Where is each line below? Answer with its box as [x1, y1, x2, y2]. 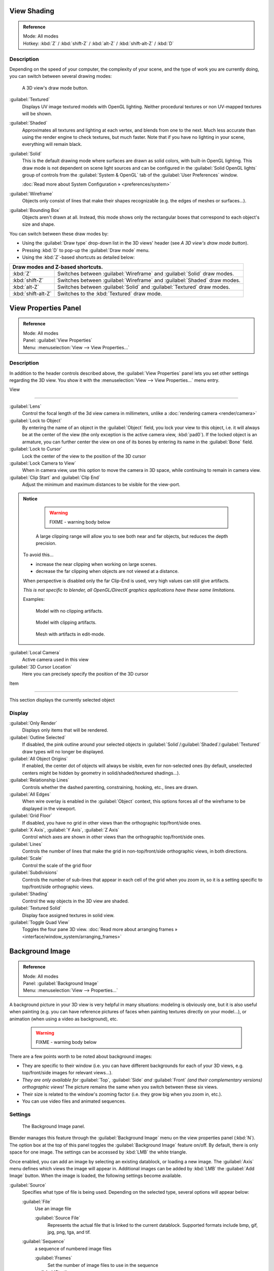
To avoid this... [23, 552, 54, 558]
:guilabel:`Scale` [9, 855, 43, 861]
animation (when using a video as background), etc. [9, 1016, 118, 1022]
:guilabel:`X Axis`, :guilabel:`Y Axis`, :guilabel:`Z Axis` [9, 827, 120, 833]
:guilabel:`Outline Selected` [9, 734, 66, 740]
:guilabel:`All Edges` [9, 791, 51, 797]
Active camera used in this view [22, 656, 89, 663]
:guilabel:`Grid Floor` [9, 812, 53, 819]
